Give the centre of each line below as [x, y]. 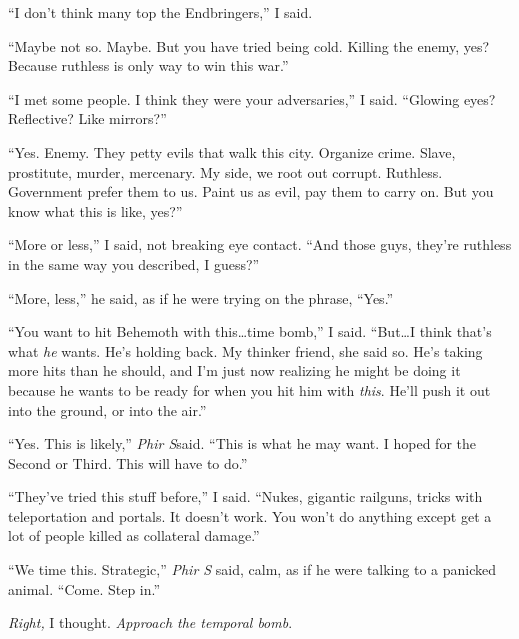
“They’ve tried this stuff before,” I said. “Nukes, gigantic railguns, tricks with [245, 496]
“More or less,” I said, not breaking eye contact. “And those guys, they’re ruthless [260, 244]
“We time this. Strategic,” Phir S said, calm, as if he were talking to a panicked [252, 569]
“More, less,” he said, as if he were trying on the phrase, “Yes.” [201, 297]
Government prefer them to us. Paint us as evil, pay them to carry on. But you [251, 191]
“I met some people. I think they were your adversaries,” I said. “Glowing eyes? [252, 98]
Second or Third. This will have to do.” [128, 462]
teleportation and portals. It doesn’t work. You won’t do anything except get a [250, 515]
